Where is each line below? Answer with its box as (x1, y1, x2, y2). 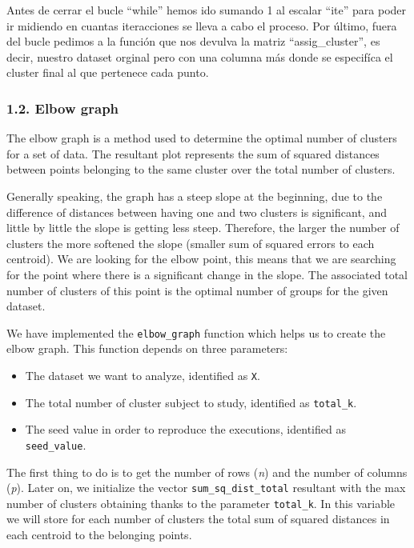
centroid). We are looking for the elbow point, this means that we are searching (6, 250, 396, 267)
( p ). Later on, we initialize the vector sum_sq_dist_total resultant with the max (6, 479, 406, 496)
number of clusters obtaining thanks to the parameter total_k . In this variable (6, 494, 396, 511)
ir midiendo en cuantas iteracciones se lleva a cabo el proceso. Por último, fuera (6, 17, 397, 34)
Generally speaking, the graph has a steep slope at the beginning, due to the (6, 187, 383, 204)
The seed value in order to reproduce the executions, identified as (25, 421, 346, 438)
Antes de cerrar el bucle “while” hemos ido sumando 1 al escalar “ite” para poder (6, 2, 407, 18)
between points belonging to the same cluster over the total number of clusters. (6, 161, 396, 178)
